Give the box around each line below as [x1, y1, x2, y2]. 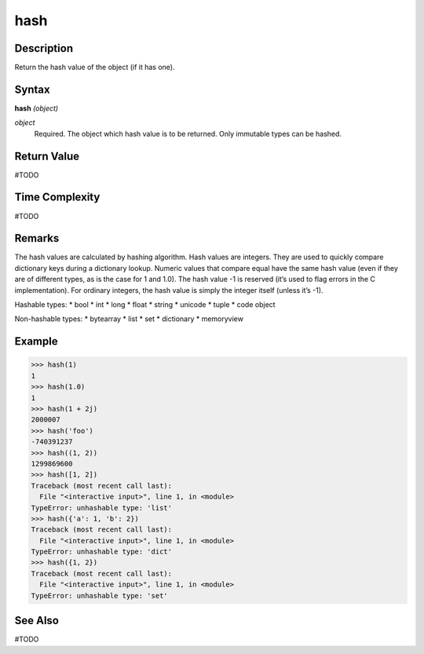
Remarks [14, 232, 60, 245]
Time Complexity [14, 191, 101, 204]
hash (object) [14, 103, 59, 113]
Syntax [14, 82, 50, 96]
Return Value [14, 149, 80, 163]
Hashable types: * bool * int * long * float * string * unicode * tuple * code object [14, 300, 276, 309]
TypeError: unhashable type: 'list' [31, 503, 173, 512]
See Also [14, 614, 59, 627]
